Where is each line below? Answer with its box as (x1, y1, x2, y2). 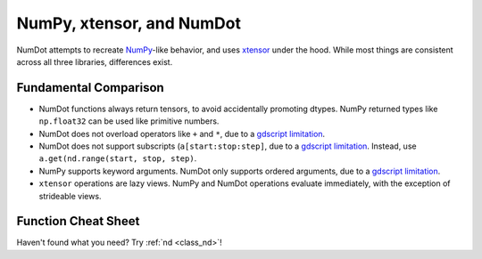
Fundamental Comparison (16, 80, 164, 95)
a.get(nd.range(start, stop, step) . (38, 153, 197, 164)
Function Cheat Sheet (16, 214, 140, 229)
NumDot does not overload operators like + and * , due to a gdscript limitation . (38, 128, 326, 139)
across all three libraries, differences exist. (16, 56, 173, 67)
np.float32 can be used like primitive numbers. (38, 116, 220, 126)
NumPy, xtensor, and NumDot (16, 13, 241, 33)
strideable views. (38, 190, 102, 201)
